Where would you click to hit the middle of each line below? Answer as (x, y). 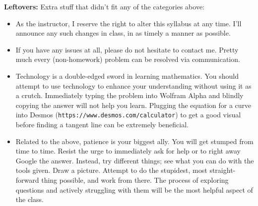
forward (27, 180)
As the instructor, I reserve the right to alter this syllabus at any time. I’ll (129, 23)
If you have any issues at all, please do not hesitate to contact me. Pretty (127, 49)
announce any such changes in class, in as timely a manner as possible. (123, 33)
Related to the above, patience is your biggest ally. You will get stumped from (134, 141)
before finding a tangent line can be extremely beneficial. (102, 124)
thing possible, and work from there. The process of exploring (135, 180)
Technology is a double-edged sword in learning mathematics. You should (127, 76)
